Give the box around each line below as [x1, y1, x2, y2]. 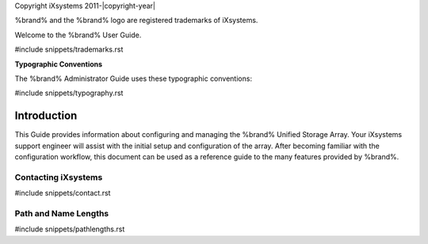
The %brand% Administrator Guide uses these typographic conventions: [14, 74, 253, 83]
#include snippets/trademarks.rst [14, 44, 124, 55]
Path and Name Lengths [14, 208, 109, 219]
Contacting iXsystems [14, 171, 103, 182]
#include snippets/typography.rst [14, 88, 124, 98]
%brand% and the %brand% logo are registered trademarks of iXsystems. [14, 16, 258, 25]
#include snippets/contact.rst [14, 189, 111, 198]
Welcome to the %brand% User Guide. [14, 30, 142, 40]
